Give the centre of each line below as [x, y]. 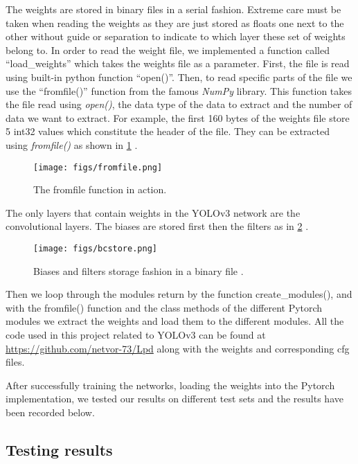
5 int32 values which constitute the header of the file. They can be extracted [168, 131]
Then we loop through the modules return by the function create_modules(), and [179, 294]
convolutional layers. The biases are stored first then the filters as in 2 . [157, 226]
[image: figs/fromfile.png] [98, 167]
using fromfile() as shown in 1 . [72, 144]
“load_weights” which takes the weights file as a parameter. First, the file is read [178, 63]
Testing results [59, 449]
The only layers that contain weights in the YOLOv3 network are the [153, 212]
